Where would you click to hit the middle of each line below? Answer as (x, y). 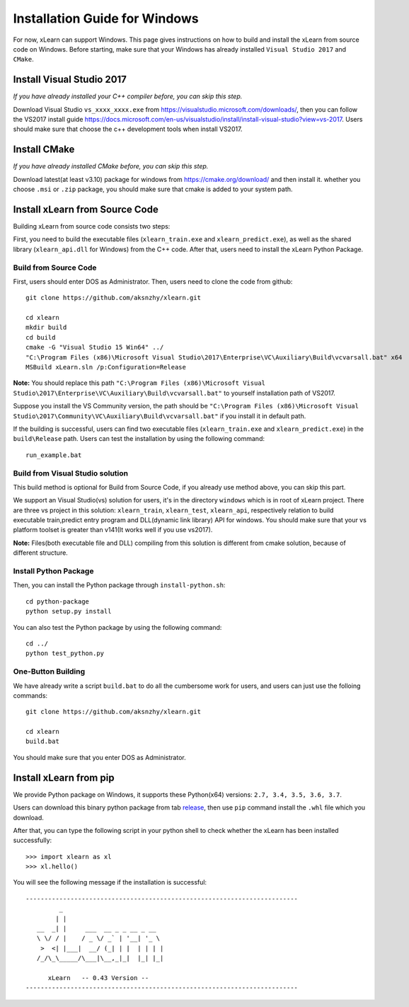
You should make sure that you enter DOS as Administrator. (100, 757)
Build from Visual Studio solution (71, 473)
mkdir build (46, 328)
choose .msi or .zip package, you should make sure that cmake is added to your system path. (153, 189)
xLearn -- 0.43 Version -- (98, 978)
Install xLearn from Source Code (86, 209)
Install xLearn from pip (64, 777)
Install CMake (44, 150)
